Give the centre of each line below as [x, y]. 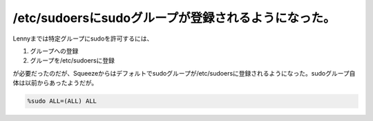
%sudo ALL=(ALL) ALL [62, 101]
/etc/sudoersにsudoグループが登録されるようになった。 [174, 18]
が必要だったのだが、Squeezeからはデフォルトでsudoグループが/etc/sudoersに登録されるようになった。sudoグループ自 [184, 73]
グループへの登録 [54, 51]
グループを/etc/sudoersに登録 [73, 60]
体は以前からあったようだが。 [55, 83]
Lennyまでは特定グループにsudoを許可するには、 [83, 38]
